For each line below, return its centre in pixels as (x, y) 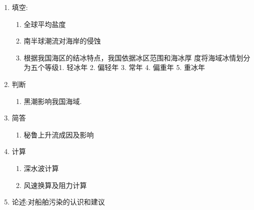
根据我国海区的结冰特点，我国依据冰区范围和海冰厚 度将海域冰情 (130, 57)
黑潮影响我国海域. (53, 101)
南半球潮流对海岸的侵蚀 (62, 41)
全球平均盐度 (45, 24)
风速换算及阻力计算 (55, 185)
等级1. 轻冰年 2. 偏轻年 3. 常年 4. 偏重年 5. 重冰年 (125, 67)
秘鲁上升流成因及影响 (59, 134)
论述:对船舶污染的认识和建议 (58, 202)
